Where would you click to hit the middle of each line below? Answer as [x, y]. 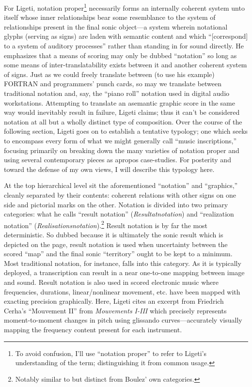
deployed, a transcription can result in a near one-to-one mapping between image [124, 272]
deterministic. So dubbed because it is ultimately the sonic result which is [114, 234]
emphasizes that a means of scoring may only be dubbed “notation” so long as [120, 55]
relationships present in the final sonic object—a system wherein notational [116, 26]
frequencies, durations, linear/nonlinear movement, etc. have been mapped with [122, 291]
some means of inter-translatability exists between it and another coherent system [126, 65]
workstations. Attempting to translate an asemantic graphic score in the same [119, 102]
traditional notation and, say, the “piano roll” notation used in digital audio [117, 93]
